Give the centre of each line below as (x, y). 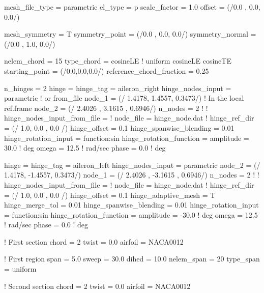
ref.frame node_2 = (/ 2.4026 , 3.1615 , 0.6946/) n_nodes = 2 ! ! (106, 108)
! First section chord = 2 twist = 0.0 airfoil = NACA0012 (94, 241)
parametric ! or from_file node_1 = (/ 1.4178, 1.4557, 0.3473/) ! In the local (124, 98)
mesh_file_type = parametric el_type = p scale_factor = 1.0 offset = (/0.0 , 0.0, (132, 7)
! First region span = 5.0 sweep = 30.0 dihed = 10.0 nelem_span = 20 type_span (132, 259)
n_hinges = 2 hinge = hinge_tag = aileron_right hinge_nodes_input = (118, 88)
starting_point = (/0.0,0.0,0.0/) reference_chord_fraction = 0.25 (107, 70)
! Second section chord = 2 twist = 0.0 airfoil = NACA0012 (97, 286)
